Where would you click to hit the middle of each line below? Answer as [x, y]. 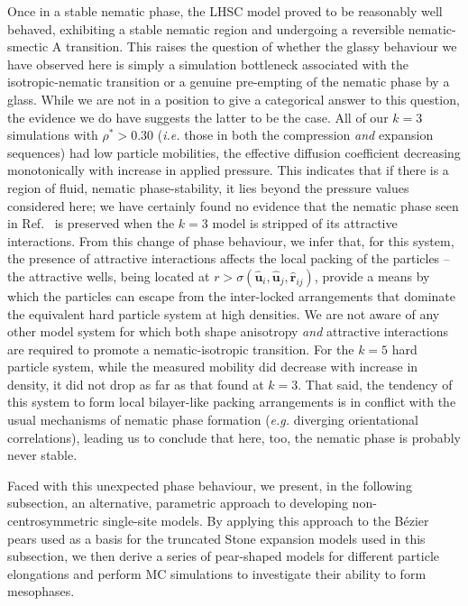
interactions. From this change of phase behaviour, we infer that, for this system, [231, 240]
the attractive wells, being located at [109, 275]
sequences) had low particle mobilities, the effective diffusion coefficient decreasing [234, 152]
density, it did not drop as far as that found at [136, 384]
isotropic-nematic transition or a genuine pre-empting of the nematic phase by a [229, 82]
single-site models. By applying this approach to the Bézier [266, 521]
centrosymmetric [53, 521]
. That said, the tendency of [375, 384]
